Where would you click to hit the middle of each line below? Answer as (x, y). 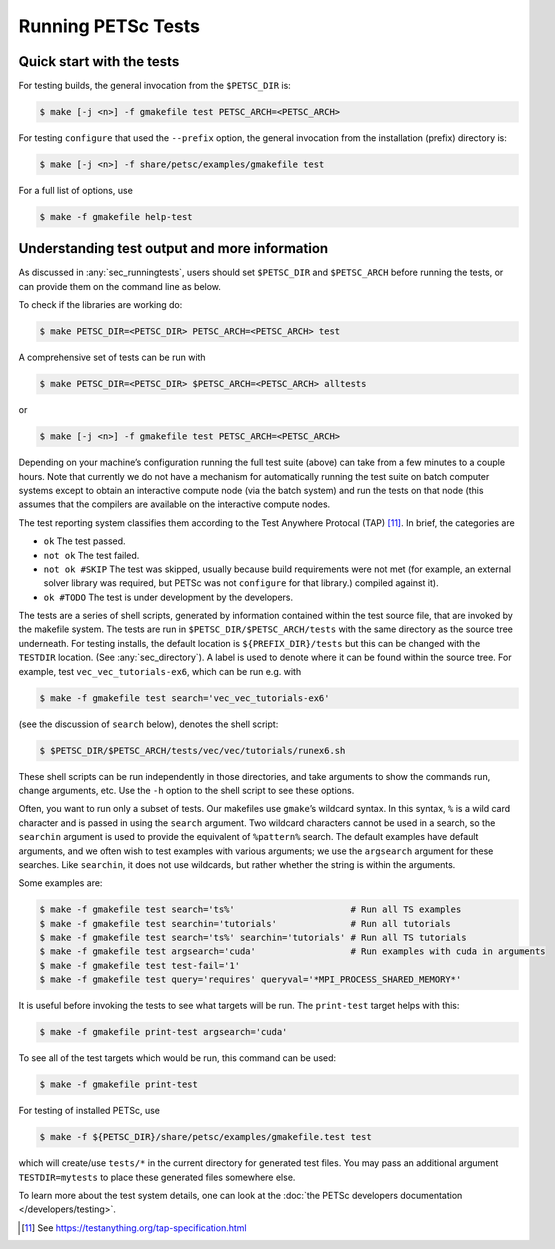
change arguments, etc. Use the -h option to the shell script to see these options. (186, 790)
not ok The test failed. (91, 555)
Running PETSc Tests (109, 26)
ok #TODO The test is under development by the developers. (168, 597)
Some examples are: (60, 883)
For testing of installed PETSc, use (89, 1111)
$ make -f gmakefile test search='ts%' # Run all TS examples (250, 909)
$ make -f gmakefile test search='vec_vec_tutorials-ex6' (184, 698)
